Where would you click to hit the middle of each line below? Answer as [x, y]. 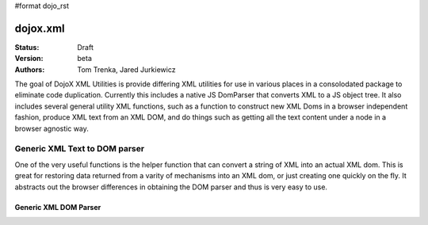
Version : [29, 59]
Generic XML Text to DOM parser [80, 149]
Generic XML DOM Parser [58, 207]
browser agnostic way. [52, 128]
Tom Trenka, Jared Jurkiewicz [126, 69]
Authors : [30, 69]
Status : [27, 47]
